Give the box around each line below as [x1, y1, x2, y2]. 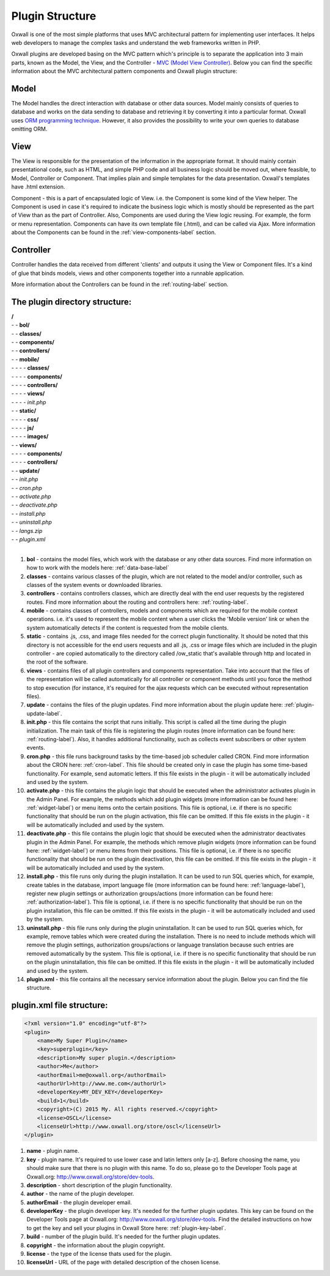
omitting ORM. [11, 126, 48, 133]
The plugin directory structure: [11, 296, 132, 307]
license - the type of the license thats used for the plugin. [26, 1250, 172, 1258]
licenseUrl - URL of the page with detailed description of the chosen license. [26, 1259, 221, 1266]
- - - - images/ [11, 432, 49, 440]
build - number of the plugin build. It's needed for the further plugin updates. [26, 1233, 221, 1240]
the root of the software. [26, 659, 88, 666]
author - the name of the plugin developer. [26, 1190, 134, 1198]
